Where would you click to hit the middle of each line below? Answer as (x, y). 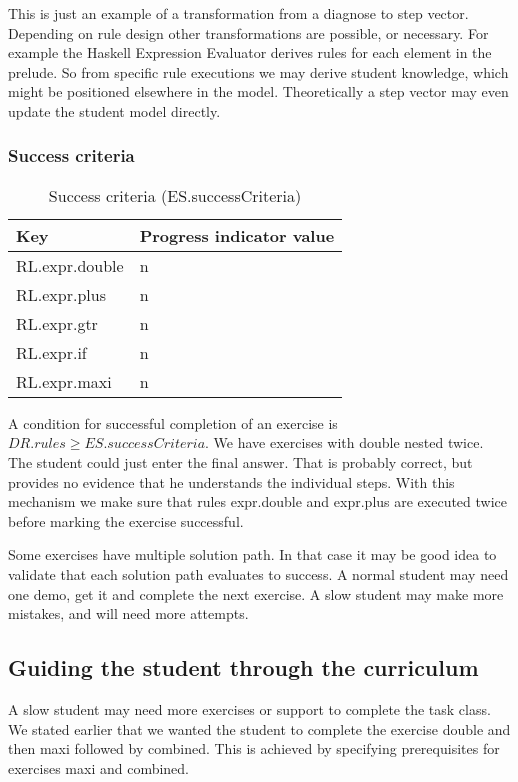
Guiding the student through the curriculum (243, 667)
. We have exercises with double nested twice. (344, 442)
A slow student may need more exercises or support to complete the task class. (249, 708)
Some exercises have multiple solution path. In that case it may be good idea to (252, 554)
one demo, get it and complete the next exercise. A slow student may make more (256, 593)
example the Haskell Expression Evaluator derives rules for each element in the (250, 52)
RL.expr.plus (61, 294)
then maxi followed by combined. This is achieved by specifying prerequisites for (254, 748)
